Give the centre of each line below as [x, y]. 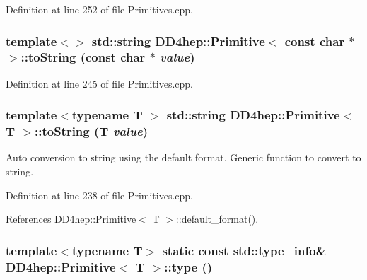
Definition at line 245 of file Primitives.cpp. [99, 83]
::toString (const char [83, 57]
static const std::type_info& [244, 250]
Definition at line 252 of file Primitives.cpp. [99, 9]
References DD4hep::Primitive [71, 219]
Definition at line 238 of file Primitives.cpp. [99, 195]
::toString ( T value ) [91, 131]
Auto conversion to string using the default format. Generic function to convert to [183, 157]
